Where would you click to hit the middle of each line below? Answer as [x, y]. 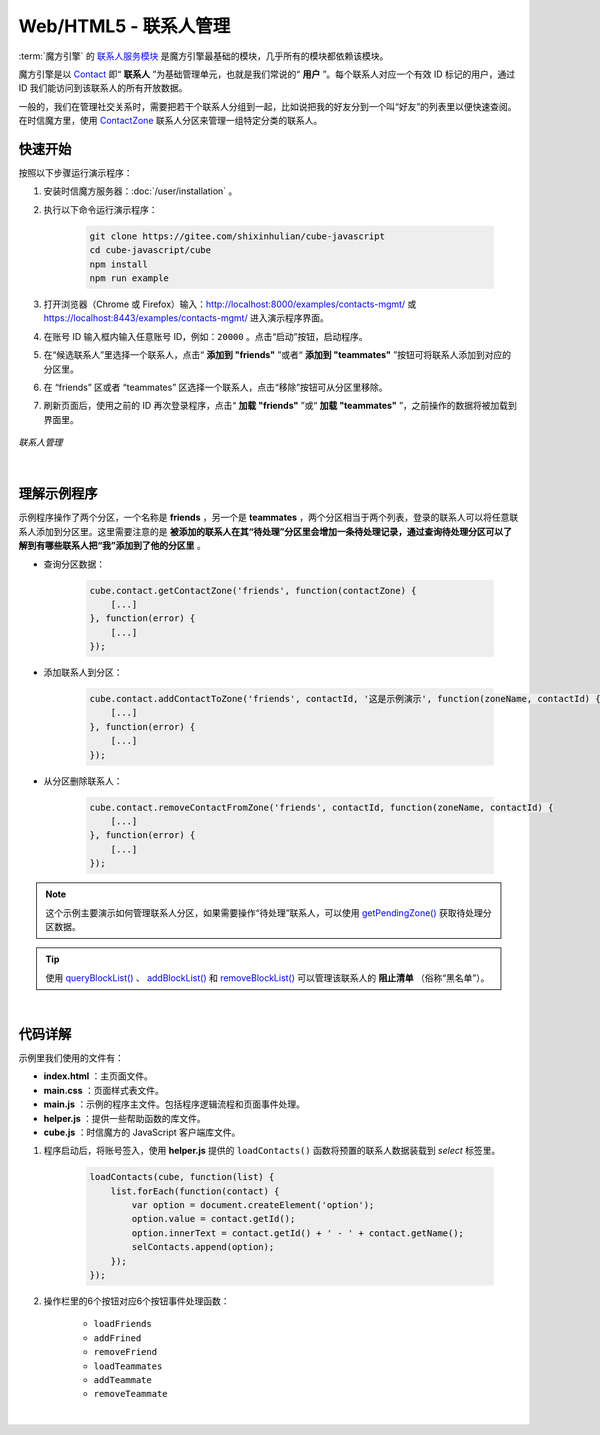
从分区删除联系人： [83, 781]
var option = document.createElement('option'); [253, 1205]
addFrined [117, 1338]
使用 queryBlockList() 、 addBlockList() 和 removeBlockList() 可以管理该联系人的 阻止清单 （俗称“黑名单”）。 [267, 977]
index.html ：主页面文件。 [98, 1076]
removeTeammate [131, 1394]
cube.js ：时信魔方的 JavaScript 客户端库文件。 [142, 1132]
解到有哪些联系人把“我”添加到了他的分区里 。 [112, 546]
